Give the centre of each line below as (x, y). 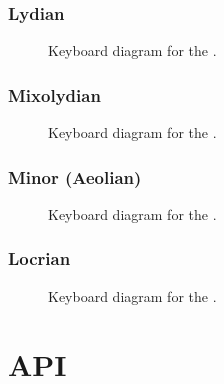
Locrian (39, 258)
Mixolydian (54, 94)
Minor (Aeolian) (75, 176)
